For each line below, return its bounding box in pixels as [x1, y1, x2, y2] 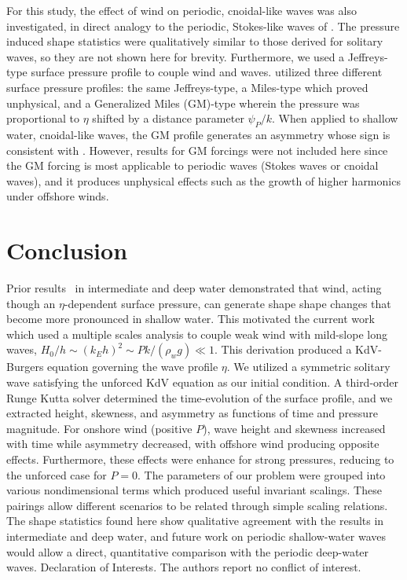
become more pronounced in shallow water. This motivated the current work [6, 310, 375, 327]
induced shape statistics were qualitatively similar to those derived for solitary [6, 33, 383, 50]
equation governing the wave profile [47, 358, 218, 375]
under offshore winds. [6, 188, 109, 204]
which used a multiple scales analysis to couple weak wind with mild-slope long [6, 325, 387, 342]
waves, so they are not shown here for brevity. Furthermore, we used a [6, 48, 345, 64]
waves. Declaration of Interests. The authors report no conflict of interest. [6, 559, 361, 575]
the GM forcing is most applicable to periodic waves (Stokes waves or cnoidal [6, 157, 379, 174]
